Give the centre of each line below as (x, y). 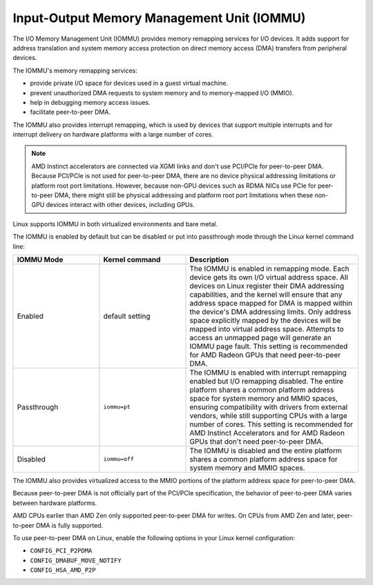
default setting (127, 316)
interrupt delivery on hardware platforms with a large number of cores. (113, 135)
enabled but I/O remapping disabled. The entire (267, 381)
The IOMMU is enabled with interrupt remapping (268, 373)
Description (209, 259)
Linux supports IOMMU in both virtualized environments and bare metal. (115, 224)
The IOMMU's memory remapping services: (75, 70)
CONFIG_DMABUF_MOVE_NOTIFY (76, 560)
